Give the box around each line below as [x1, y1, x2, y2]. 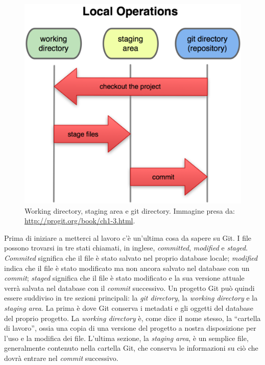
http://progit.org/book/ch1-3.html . [25, 215, 135, 226]
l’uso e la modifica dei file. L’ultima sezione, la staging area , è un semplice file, [4, 332, 249, 343]
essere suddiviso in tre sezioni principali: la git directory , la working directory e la [4, 292, 258, 303]
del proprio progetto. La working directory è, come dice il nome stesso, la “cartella [4, 312, 261, 323]
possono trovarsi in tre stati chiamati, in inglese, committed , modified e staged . [4, 242, 248, 253]
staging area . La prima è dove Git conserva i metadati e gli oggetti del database [4, 303, 253, 313]
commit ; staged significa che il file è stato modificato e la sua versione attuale [4, 272, 245, 283]
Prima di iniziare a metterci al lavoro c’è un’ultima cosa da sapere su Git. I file [4, 232, 252, 243]
